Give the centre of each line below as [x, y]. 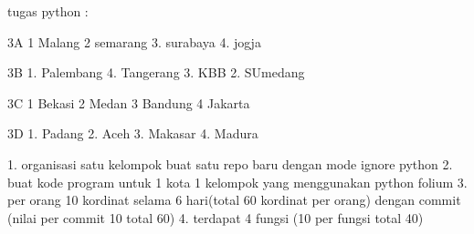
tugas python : [48, 11]
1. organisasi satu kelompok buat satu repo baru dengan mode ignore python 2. [230, 163]
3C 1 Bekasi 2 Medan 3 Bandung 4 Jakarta [129, 102]
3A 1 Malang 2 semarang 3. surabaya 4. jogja [134, 41]
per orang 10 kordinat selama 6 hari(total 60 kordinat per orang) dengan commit [234, 200]
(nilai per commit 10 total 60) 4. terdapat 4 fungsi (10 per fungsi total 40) [216, 217]
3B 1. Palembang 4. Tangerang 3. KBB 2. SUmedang [156, 72]
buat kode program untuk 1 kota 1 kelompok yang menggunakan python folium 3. [237, 182]
